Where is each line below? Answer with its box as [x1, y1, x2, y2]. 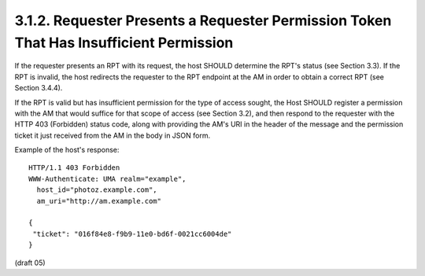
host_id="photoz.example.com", [36, 186, 157, 194]
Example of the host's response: [14, 145, 120, 155]
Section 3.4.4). [14, 83, 63, 93]
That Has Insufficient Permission [14, 34, 234, 51]
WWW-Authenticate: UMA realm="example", [28, 174, 187, 183]
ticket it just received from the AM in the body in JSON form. [14, 131, 211, 140]
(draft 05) [14, 258, 46, 267]
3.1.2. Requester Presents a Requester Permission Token [14, 12, 392, 29]
